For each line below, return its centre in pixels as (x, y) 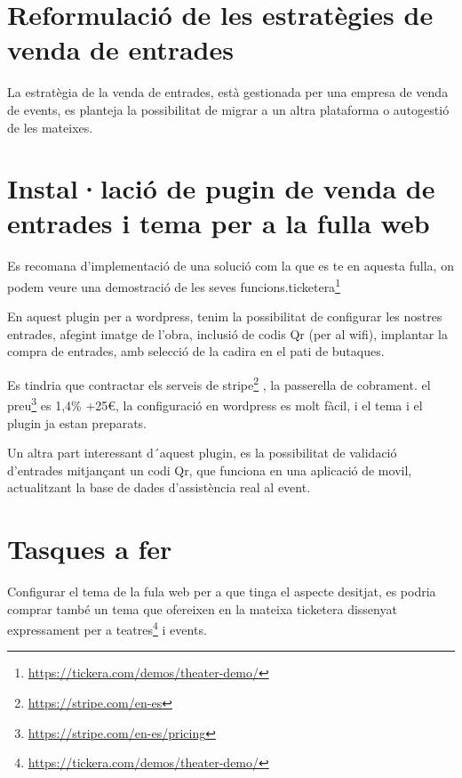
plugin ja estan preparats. (77, 422)
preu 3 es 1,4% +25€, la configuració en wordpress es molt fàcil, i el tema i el (215, 404)
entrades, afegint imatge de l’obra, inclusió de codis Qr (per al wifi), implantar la (227, 333)
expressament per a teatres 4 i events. (107, 628)
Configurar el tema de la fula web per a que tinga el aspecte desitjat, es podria (222, 592)
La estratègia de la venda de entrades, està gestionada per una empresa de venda (228, 92)
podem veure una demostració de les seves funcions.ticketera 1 (174, 285)
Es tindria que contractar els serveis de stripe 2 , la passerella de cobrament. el (219, 383)
